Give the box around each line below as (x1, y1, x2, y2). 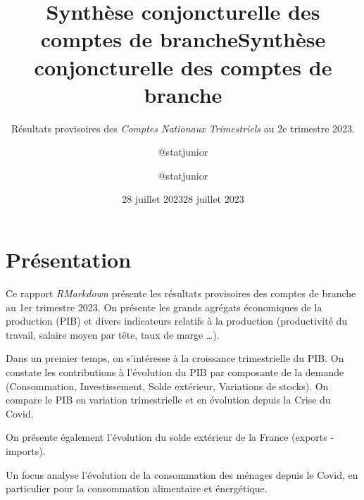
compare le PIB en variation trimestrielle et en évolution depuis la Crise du (6, 392, 331, 407)
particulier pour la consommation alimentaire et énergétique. (6, 481, 268, 496)
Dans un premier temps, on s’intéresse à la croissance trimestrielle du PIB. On (6, 351, 344, 365)
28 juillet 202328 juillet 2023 (122, 192, 244, 206)
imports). (6, 443, 46, 458)
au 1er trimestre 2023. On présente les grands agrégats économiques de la (6, 299, 322, 314)
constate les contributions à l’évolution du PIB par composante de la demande (6, 364, 344, 379)
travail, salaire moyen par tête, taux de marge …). (6, 327, 220, 342)
